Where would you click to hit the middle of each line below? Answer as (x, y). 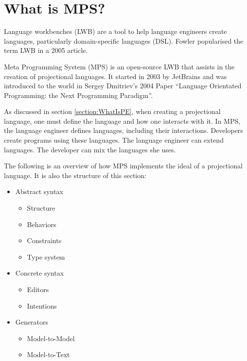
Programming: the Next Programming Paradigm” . (79, 95)
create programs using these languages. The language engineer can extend (114, 140)
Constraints (44, 240)
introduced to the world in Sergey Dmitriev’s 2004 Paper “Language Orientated (123, 86)
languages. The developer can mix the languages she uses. (90, 149)
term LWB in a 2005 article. (46, 50)
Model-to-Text (48, 354)
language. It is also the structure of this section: (75, 175)
